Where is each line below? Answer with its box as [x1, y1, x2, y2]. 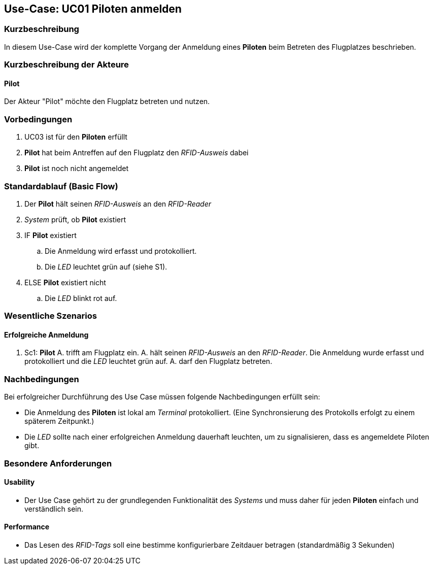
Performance [4, 522, 50, 531]
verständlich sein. [24, 504, 84, 513]
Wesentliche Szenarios [4, 311, 97, 321]
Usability [4, 478, 35, 487]
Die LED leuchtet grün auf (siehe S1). [45, 262, 168, 271]
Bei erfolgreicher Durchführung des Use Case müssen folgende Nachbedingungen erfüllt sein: [4, 392, 320, 401]
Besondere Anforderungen [4, 458, 112, 468]
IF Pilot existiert [24, 230, 77, 240]
